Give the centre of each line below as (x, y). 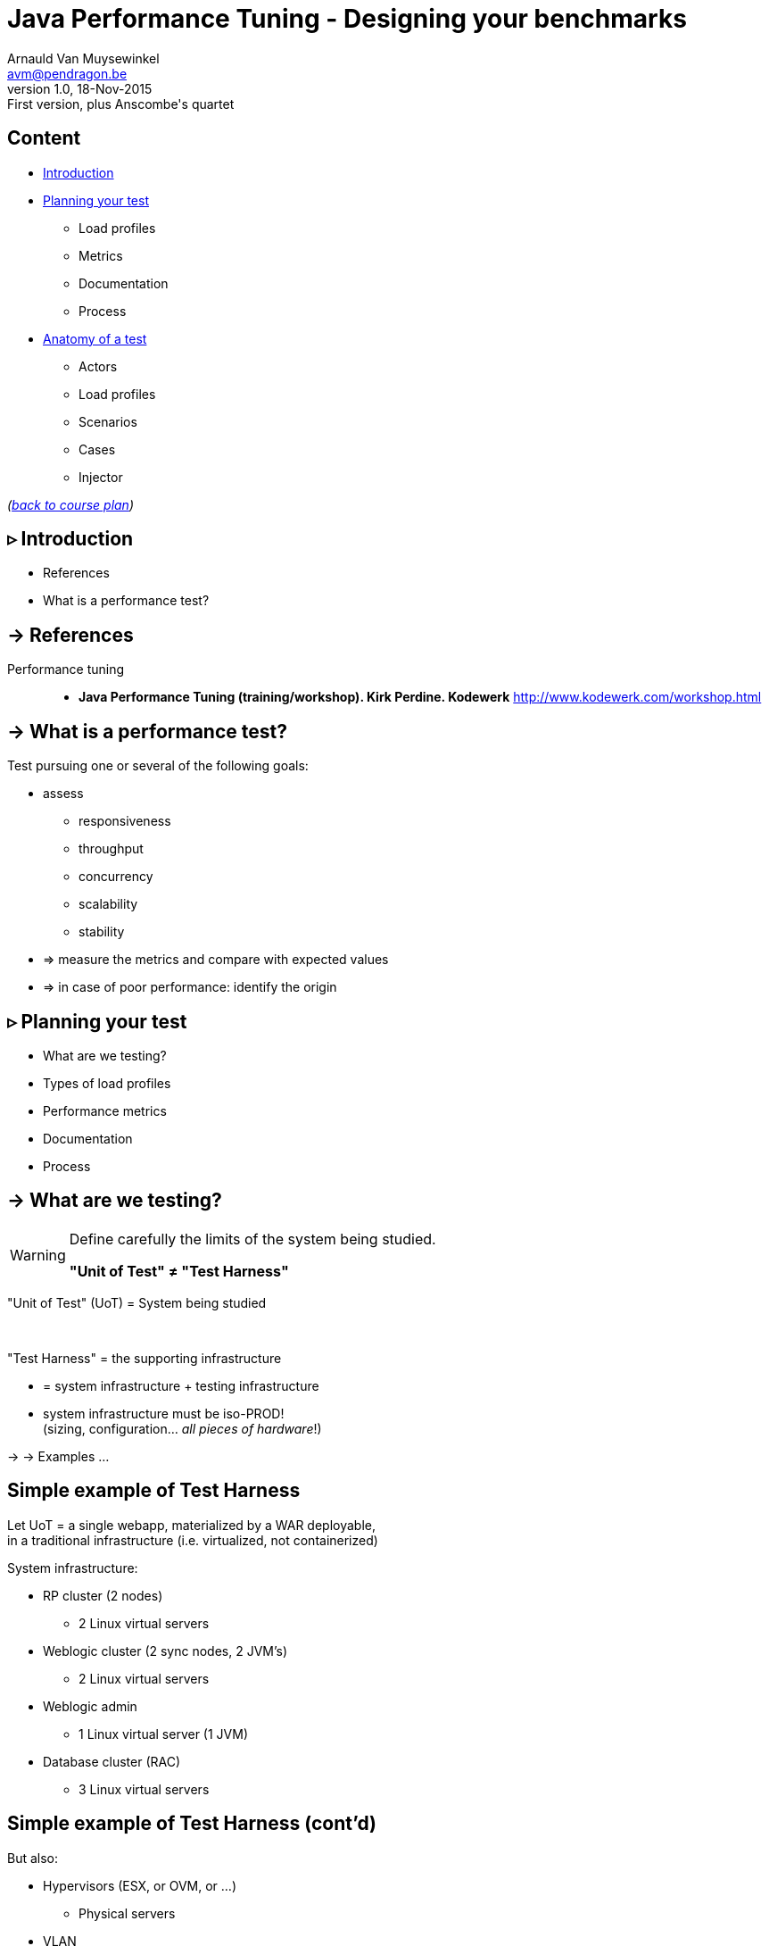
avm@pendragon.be (67, 73)
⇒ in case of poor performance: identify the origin (190, 987)
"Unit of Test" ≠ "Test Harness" (179, 1271)
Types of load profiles (107, 1083)
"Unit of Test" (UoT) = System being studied (137, 1302)
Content (44, 138)
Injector (101, 477)
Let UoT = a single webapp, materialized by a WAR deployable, (191, 1525)
